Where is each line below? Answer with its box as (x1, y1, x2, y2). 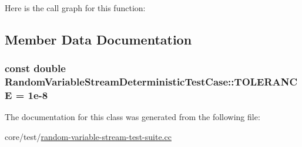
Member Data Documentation (5, 30, 192, 48)
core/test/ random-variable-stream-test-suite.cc (5, 131, 172, 143)
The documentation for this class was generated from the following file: (5, 111, 260, 123)
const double (5, 61, 66, 76)
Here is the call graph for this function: (5, 2, 146, 13)
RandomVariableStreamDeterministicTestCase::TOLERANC (5, 74, 298, 89)
